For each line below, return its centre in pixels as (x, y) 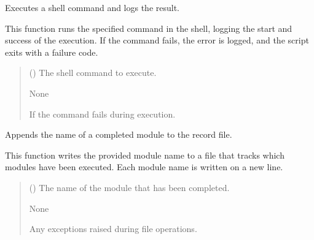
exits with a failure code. (52, 52)
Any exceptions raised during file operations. (113, 229)
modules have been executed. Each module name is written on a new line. (144, 167)
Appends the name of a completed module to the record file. (119, 134)
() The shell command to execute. (93, 73)
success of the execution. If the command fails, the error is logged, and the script (157, 40)
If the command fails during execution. (102, 114)
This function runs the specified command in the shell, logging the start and (149, 28)
